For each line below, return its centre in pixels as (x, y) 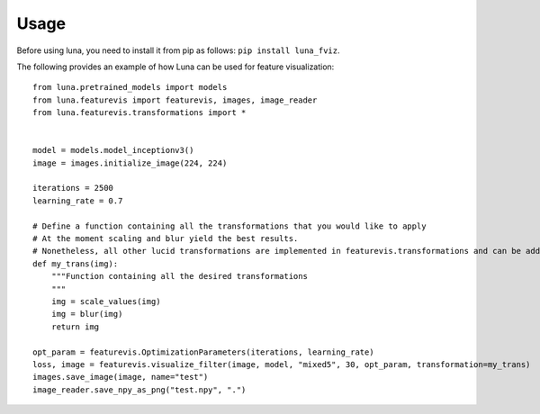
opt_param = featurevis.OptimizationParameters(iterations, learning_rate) (203, 352)
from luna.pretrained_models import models (130, 87)
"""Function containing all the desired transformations (179, 276)
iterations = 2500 (73, 188)
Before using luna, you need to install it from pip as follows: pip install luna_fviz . (178, 50)
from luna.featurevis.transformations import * (139, 113)
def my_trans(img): (76, 264)
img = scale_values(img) (106, 301)
